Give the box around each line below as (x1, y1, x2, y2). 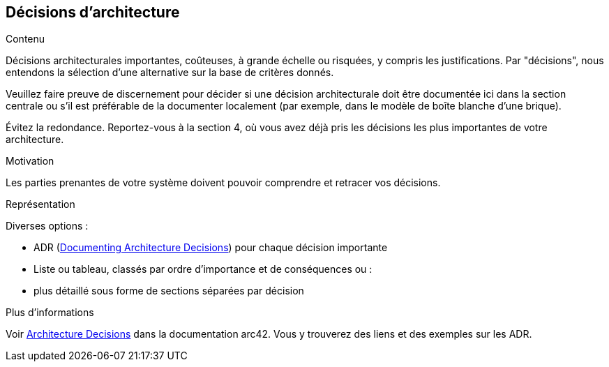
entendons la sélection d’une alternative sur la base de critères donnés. (6, 66, 334, 79)
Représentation (6, 198, 75, 211)
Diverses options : (6, 220, 89, 232)
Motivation (6, 155, 54, 167)
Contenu (6, 33, 45, 45)
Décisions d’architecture (6, 3, 180, 21)
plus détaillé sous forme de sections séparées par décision (33, 285, 304, 297)
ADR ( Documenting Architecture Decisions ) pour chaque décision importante (33, 241, 388, 254)
